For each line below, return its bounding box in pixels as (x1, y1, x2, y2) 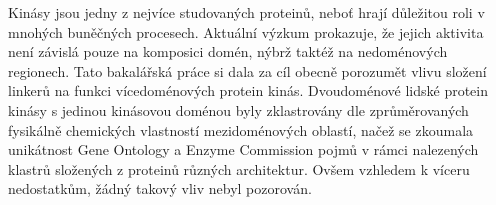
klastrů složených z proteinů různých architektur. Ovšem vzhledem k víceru (8, 158, 470, 179)
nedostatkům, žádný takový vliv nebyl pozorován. (8, 178, 312, 199)
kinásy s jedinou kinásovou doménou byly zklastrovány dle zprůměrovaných (8, 99, 469, 120)
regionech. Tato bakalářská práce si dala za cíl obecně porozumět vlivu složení (8, 60, 487, 81)
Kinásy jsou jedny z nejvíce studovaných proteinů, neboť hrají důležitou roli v (8, 2, 485, 22)
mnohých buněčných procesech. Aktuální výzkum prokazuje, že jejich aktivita (8, 21, 484, 42)
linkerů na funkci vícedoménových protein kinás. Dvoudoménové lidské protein (8, 80, 489, 101)
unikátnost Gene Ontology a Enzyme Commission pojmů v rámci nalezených (8, 139, 479, 160)
